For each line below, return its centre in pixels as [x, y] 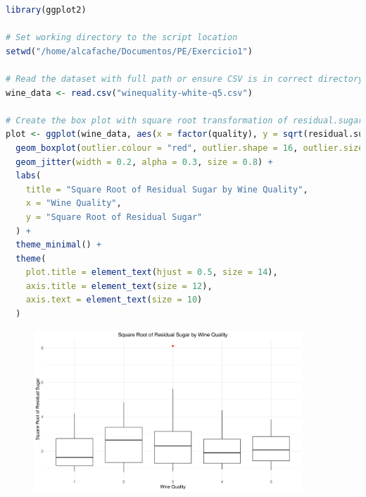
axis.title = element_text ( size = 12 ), [119, 286]
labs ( [29, 176]
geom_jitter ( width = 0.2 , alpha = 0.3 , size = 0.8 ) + [144, 162]
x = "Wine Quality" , [74, 203]
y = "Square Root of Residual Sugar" [114, 217]
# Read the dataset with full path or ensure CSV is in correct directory [185, 79]
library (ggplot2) [46, 10]
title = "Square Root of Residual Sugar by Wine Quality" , [167, 189]
